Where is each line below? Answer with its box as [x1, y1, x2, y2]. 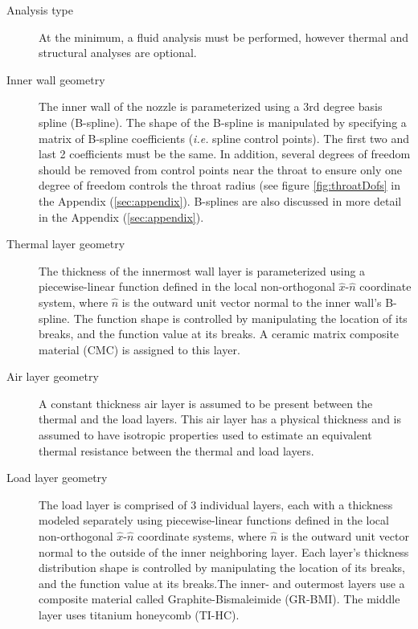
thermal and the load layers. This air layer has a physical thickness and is [39, 410, 402, 427]
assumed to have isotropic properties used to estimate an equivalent [39, 427, 372, 443]
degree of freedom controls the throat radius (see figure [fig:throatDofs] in [39, 177, 400, 194]
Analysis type [6, 2, 73, 18]
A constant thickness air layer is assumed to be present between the [39, 394, 373, 411]
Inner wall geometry [6, 71, 105, 88]
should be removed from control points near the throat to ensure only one [39, 161, 402, 178]
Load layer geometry [6, 469, 108, 486]
